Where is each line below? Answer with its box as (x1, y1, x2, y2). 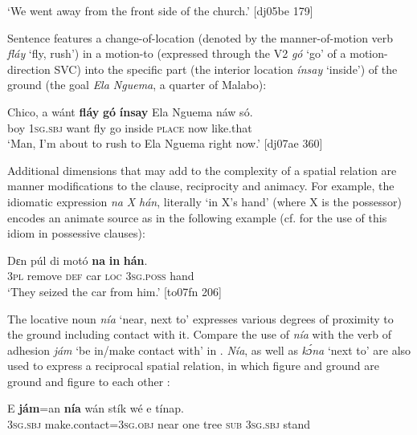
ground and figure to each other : (7, 372, 170, 389)
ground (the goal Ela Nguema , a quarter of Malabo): (7, 76, 267, 93)
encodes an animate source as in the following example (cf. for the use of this (7, 209, 387, 226)
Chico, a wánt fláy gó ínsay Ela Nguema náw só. (7, 103, 253, 120)
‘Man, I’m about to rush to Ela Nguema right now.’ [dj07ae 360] (7, 135, 323, 152)
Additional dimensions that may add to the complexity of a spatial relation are (7, 161, 397, 178)
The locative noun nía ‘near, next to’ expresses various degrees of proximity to (7, 310, 394, 327)
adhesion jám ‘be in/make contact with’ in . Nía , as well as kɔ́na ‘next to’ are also (7, 341, 411, 358)
